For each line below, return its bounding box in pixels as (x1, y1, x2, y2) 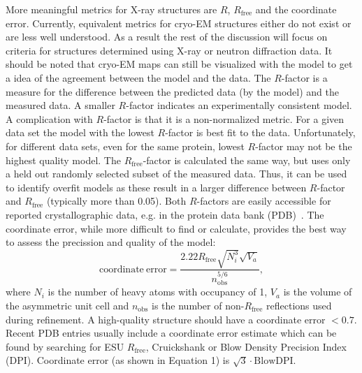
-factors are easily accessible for (196, 193, 331, 208)
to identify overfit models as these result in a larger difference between (6, 180, 307, 194)
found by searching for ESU (6, 339, 124, 353)
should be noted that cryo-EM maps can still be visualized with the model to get (6, 57, 353, 71)
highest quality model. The (6, 152, 121, 167)
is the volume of (283, 284, 352, 299)
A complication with (6, 111, 93, 126)
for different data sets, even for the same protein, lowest (6, 138, 245, 153)
